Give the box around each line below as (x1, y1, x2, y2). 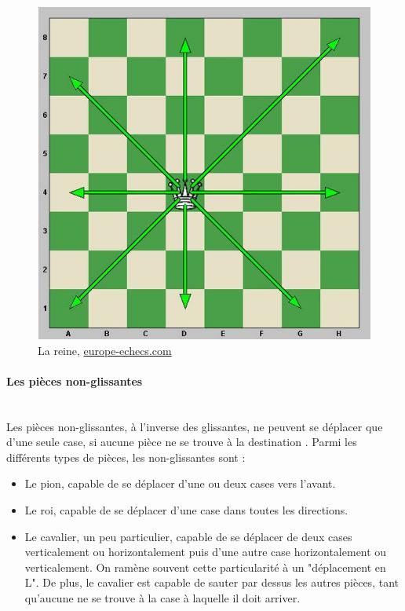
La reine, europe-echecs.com (38, 342, 172, 358)
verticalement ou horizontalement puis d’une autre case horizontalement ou (24, 543, 387, 560)
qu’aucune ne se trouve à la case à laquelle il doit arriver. (24, 589, 301, 606)
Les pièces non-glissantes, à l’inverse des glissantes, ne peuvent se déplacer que (6, 418, 383, 434)
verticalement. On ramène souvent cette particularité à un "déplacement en (24, 558, 386, 575)
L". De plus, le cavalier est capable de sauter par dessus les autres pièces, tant (24, 574, 399, 591)
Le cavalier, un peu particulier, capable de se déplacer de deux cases (24, 528, 352, 544)
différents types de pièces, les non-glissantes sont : (6, 448, 246, 465)
